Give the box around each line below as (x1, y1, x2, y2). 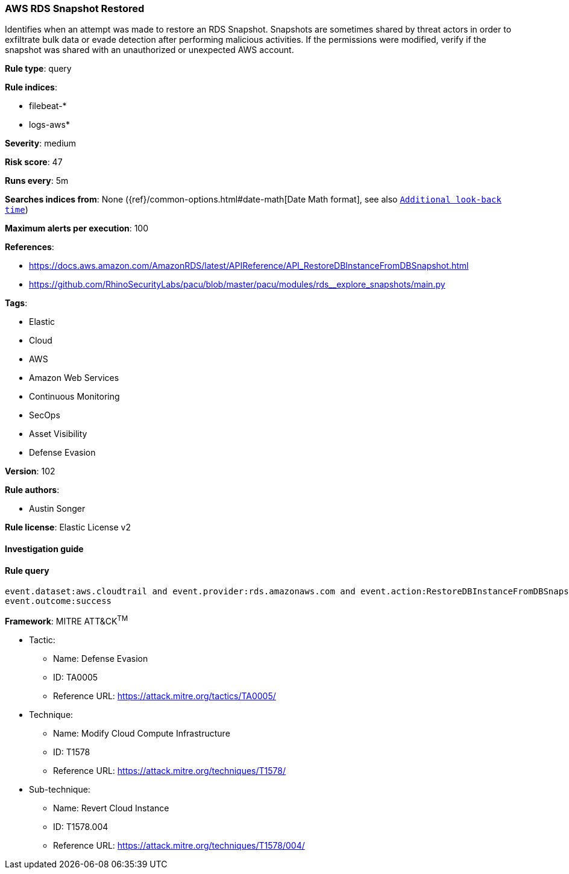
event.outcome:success (5, 596, 112, 606)
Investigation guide (5, 543, 84, 554)
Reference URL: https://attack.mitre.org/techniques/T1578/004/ (53, 840, 305, 850)
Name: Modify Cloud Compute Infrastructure (53, 728, 230, 738)
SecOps (29, 410, 60, 421)
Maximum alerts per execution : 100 (5, 223, 149, 234)
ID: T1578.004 (53, 821, 108, 832)
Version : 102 (5, 466, 55, 477)
